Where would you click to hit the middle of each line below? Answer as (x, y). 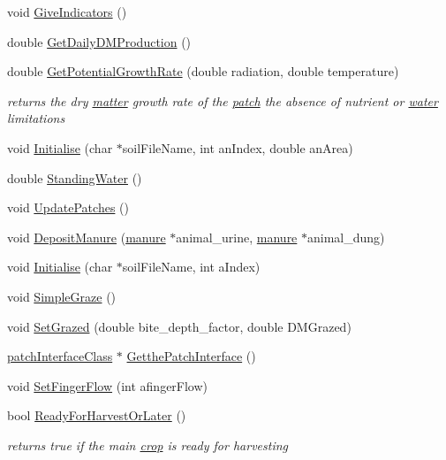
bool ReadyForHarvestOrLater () (97, 415)
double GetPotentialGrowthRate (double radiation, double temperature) (203, 71)
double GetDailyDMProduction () (99, 41)
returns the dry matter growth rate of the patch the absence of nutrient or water (223, 100)
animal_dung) (346, 237)
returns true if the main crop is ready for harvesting (147, 445)
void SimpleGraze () (62, 296)
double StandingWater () (75, 177)
